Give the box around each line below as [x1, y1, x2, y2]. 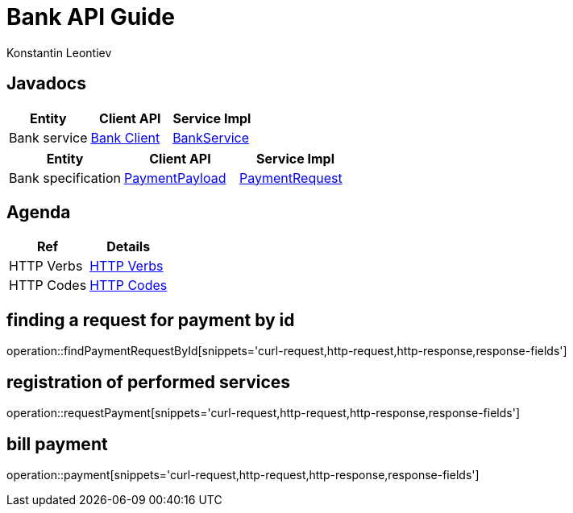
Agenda [6, 202, 71, 223]
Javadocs [6, 73, 86, 94]
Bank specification [9, 169, 122, 186]
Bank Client [90, 129, 160, 146]
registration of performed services [6, 371, 291, 392]
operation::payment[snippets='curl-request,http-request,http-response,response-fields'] [6, 467, 480, 482]
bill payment [6, 433, 108, 454]
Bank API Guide [6, 3, 175, 31]
